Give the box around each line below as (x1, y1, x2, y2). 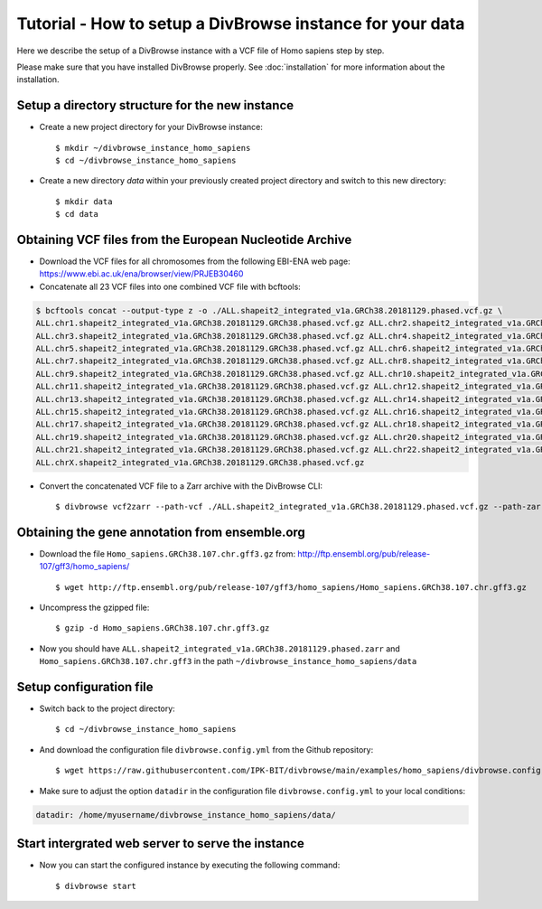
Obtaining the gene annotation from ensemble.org (16, 524, 306, 539)
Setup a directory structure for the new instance (16, 98, 294, 113)
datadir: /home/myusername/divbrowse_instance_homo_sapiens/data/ (35, 810, 336, 820)
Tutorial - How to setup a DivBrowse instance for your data (16, 14, 465, 33)
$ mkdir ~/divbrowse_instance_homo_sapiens (55, 143, 251, 153)
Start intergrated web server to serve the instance (16, 836, 304, 851)
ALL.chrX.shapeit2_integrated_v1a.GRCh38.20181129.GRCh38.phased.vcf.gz (35, 457, 365, 467)
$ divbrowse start (55, 881, 137, 891)
